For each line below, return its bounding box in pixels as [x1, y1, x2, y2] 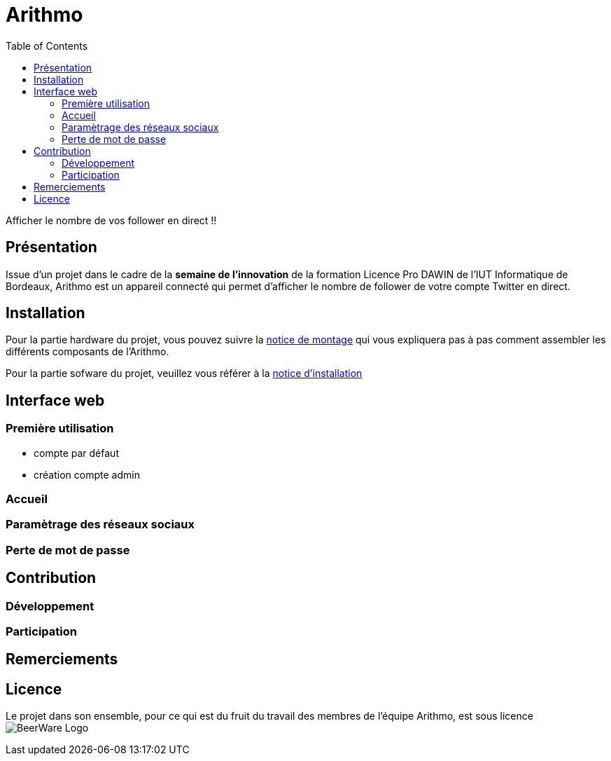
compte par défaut [34, 446, 119, 459]
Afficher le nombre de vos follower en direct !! [6, 214, 217, 226]
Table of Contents [6, 39, 88, 52]
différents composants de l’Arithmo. [6, 345, 169, 358]
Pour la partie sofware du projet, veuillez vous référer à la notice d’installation [6, 367, 363, 380]
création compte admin [34, 468, 140, 481]
